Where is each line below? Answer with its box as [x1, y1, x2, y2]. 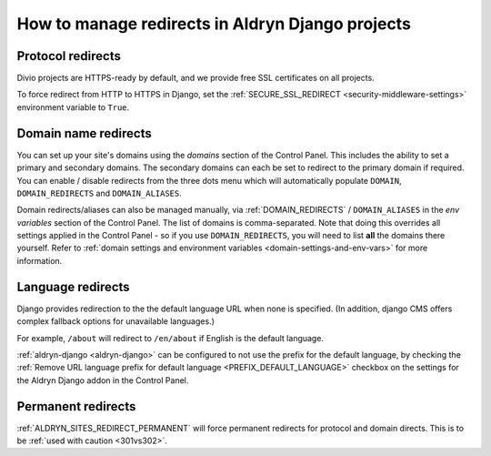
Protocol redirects [16, 48, 122, 64]
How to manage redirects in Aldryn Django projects [16, 14, 411, 34]
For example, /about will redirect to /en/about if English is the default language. [16, 332, 325, 343]
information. [16, 255, 63, 266]
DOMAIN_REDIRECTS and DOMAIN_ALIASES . [16, 187, 182, 198]
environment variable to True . [16, 101, 130, 113]
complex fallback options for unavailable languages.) [16, 316, 215, 327]
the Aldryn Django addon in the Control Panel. [16, 374, 189, 386]
